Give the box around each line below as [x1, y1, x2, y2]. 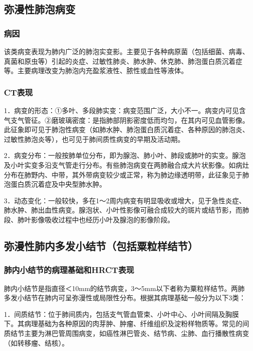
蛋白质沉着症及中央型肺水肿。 [10, 179, 106, 189]
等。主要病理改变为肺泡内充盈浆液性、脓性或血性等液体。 [4, 65, 188, 76]
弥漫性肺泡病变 [4, 1, 75, 17]
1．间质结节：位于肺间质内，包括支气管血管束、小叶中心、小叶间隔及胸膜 [4, 309, 239, 319]
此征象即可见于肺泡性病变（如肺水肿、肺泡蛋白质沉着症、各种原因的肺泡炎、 [4, 124, 249, 135]
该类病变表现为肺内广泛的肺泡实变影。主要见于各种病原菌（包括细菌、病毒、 [4, 46, 249, 56]
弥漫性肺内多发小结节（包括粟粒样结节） [4, 238, 198, 253]
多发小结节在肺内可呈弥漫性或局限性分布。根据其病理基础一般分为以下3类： [4, 292, 246, 303]
